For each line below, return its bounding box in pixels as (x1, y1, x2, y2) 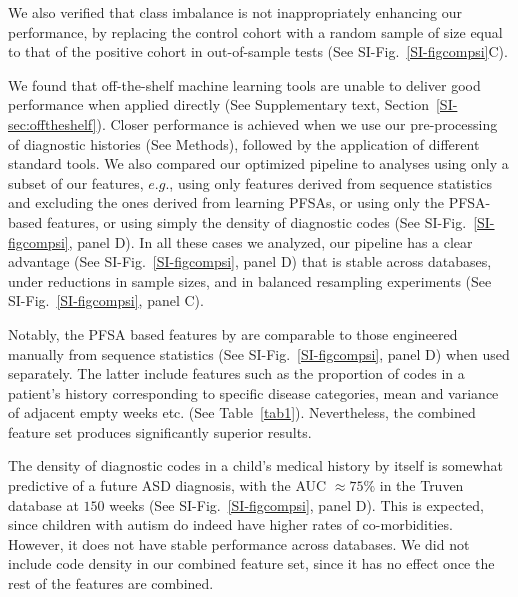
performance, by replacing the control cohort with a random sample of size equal (8, 21, 503, 42)
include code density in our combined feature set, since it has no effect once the (8, 553, 495, 574)
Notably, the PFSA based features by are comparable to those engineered (8, 323, 458, 344)
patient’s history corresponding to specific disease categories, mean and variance (8, 382, 499, 403)
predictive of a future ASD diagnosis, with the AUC (8, 475, 327, 496)
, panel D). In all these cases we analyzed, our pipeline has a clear (68, 231, 473, 252)
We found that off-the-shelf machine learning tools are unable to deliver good (8, 74, 481, 95)
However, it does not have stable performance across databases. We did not (8, 533, 470, 554)
